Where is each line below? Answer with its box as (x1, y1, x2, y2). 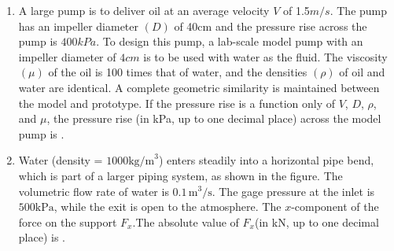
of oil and (339, 64, 385, 80)
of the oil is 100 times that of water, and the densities (48, 64, 307, 80)
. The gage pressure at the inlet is (212, 183, 375, 199)
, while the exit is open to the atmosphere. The (53, 198, 282, 215)
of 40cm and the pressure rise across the (174, 17, 367, 34)
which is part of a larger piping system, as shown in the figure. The (18, 167, 343, 183)
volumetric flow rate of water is (18, 183, 169, 199)
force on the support (18, 213, 117, 230)
